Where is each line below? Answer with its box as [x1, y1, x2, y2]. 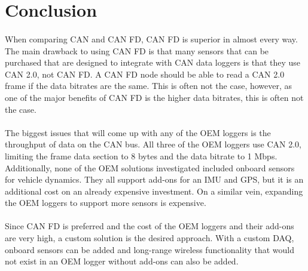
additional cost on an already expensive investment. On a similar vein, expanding [5, 184, 303, 197]
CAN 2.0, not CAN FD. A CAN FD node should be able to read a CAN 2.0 [5, 67, 285, 80]
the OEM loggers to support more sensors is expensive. [5, 196, 206, 209]
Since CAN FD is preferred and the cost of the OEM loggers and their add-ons [5, 220, 294, 232]
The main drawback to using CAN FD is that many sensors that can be [5, 44, 269, 57]
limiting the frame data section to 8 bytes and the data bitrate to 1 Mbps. [5, 149, 277, 162]
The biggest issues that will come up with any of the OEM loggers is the [5, 126, 271, 138]
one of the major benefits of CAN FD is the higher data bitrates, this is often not [5, 91, 304, 103]
